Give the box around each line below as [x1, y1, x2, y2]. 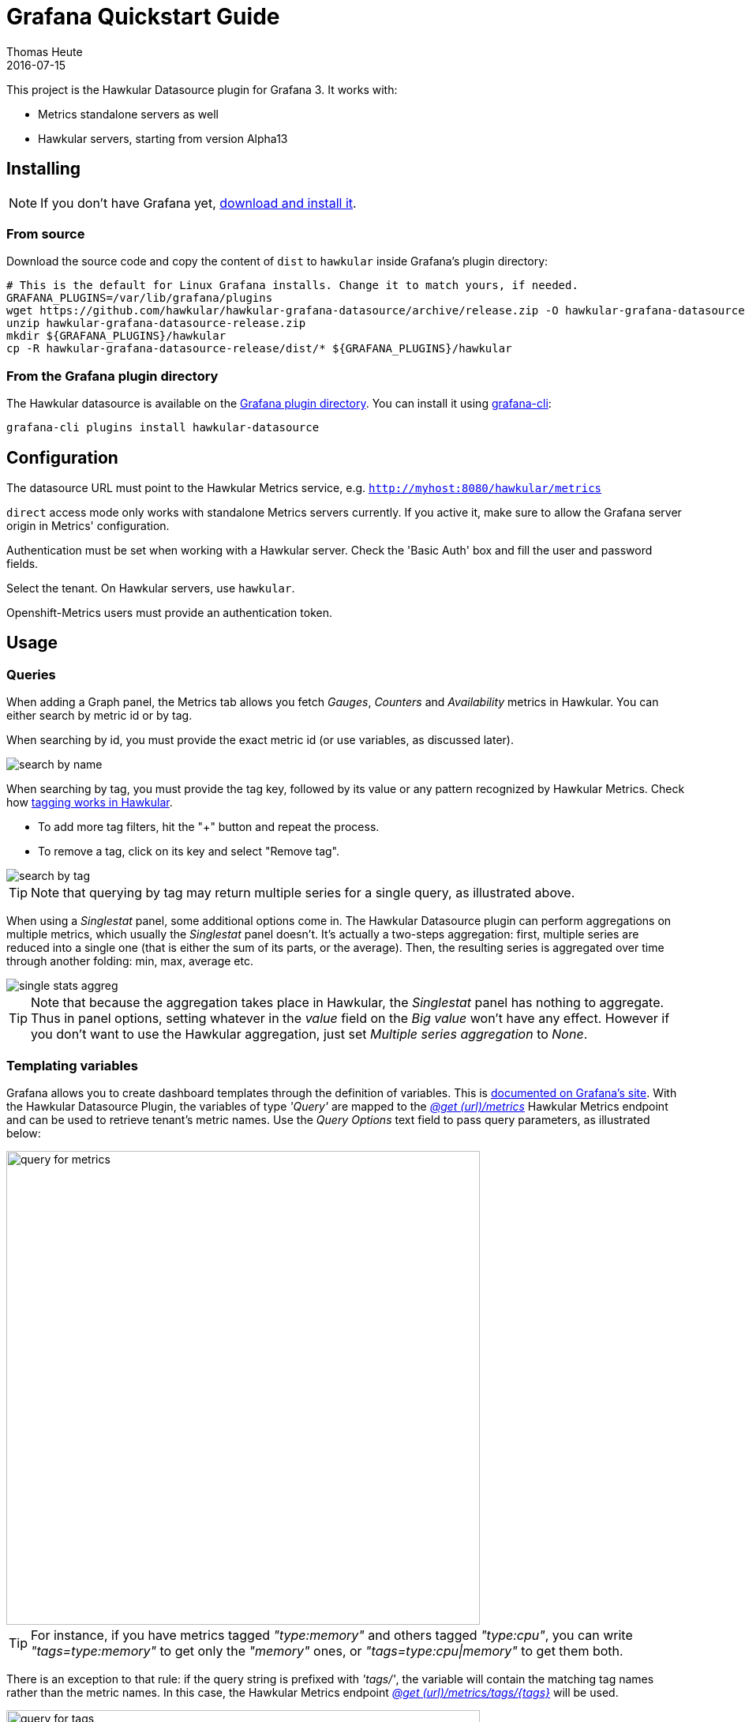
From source [6, 225, 85, 242]
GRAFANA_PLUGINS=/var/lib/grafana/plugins [6, 291, 273, 305]
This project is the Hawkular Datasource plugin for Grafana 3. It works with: [6, 82, 398, 96]
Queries [6, 666, 56, 682]
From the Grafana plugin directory [6, 367, 219, 384]
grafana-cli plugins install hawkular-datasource [6, 421, 320, 434]
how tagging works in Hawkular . [6, 795, 173, 810]
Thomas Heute [6, 44, 83, 58]
